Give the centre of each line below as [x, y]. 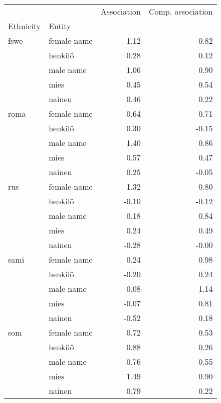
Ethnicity [25, 26]
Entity [60, 26]
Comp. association [181, 11]
